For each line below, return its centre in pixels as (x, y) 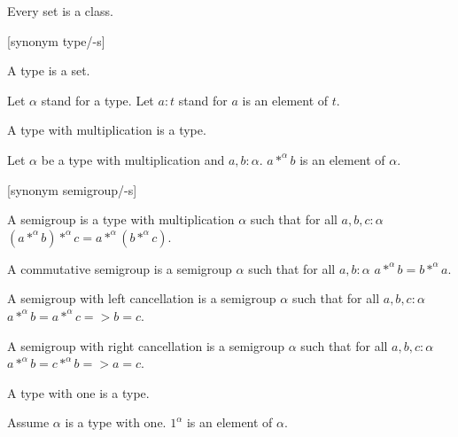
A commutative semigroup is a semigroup (120, 268)
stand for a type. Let (97, 100)
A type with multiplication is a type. (107, 130)
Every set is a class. (60, 11)
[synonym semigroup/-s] (72, 189)
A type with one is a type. (78, 392)
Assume (28, 422)
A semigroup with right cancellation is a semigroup (146, 345)
